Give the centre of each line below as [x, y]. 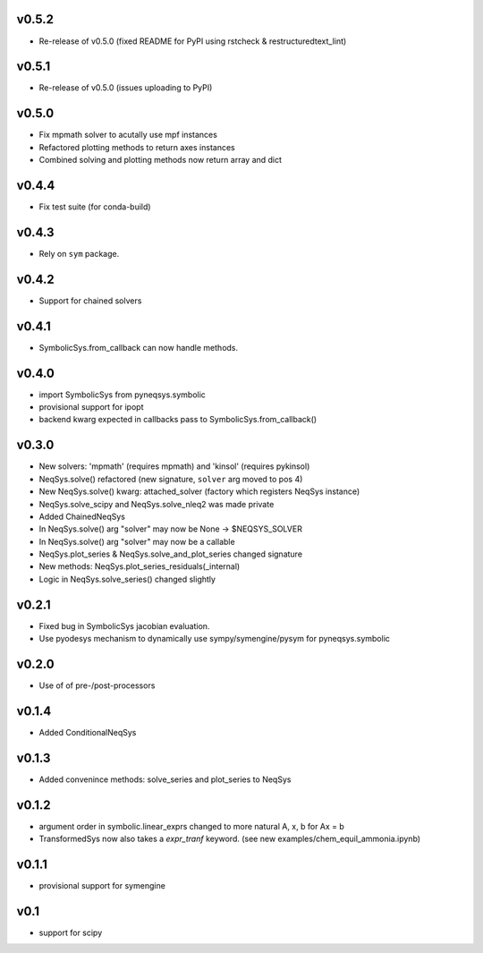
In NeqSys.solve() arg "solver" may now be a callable [137, 541]
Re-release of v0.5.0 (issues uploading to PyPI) [126, 88]
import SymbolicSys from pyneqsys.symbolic [122, 395]
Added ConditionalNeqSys [88, 732]
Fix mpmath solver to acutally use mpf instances [128, 135]
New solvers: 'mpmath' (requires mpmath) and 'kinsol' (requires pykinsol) [174, 466]
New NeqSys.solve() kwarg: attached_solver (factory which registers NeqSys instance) [199, 491]
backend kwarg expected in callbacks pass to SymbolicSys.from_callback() [178, 420]
